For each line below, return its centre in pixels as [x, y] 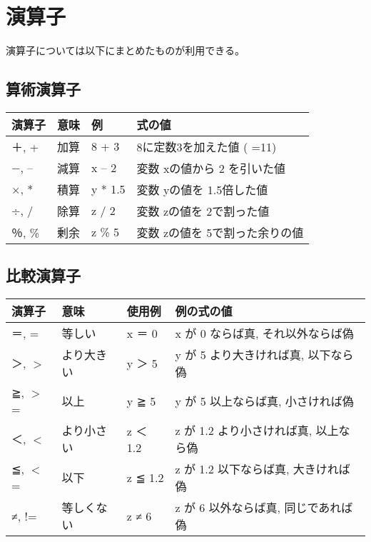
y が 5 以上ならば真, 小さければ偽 [264, 401]
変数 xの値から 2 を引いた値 [211, 168]
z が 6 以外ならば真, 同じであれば [264, 508]
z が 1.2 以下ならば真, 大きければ [263, 469]
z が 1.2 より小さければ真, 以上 [257, 431]
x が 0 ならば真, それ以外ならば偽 [264, 333]
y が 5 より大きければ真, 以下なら [264, 355]
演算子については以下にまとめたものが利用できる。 [126, 50]
